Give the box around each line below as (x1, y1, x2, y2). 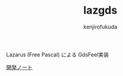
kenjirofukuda (83, 23, 118, 30)
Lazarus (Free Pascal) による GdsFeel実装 (6, 51, 109, 58)
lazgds (83, 4, 118, 17)
